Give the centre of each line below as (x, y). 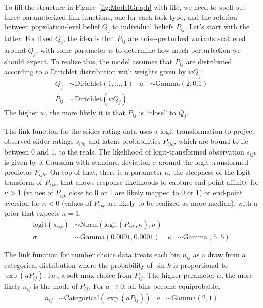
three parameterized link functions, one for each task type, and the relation (121, 16)
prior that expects (32, 213)
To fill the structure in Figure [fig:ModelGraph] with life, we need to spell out (125, 7)
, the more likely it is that (85, 112)
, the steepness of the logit (209, 171)
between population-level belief (52, 27)
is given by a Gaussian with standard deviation (77, 161)
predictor (18, 171)
